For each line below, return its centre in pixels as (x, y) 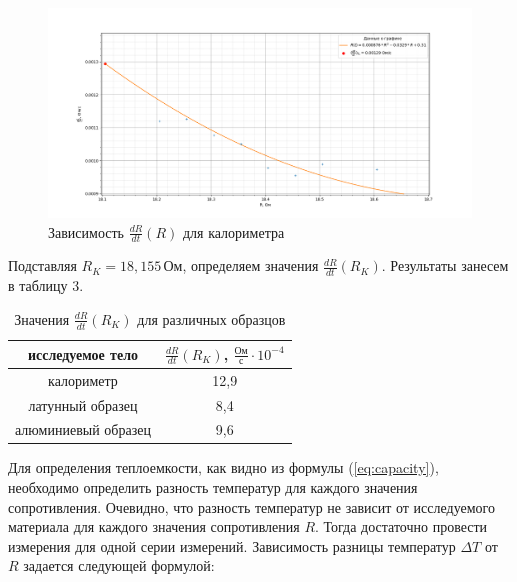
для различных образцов (211, 318)
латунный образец (83, 404)
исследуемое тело (83, 353)
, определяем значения (250, 265)
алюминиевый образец (83, 429)
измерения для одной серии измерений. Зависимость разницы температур (232, 545)
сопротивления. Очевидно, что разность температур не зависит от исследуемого (251, 506)
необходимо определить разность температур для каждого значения (213, 487)
